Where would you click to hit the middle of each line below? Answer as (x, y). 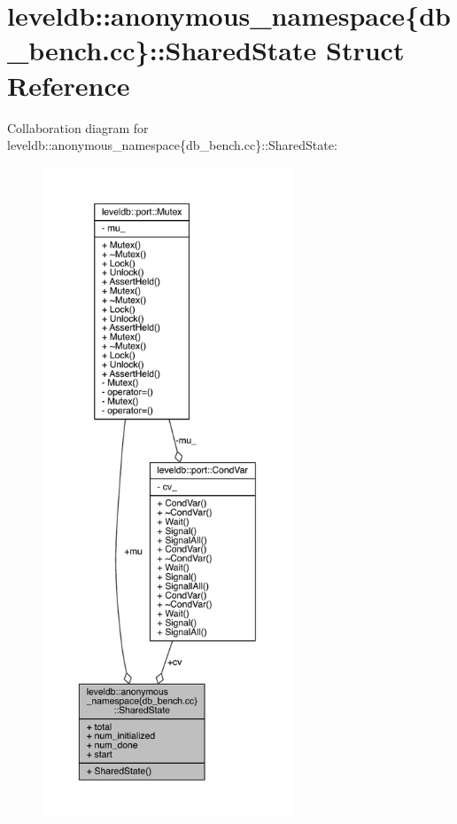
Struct (365, 50)
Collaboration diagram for (78, 127)
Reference (69, 85)
